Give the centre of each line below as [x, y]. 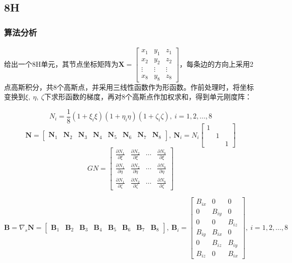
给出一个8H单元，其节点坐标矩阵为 [61, 63]
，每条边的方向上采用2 [217, 63]
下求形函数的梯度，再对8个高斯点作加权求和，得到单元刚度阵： [148, 97]
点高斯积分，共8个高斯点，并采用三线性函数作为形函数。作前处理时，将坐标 [129, 87]
